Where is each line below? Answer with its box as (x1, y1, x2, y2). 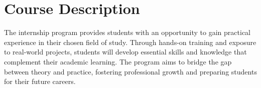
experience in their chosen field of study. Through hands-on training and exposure (4, 36, 256, 47)
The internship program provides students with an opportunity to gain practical (4, 27, 250, 37)
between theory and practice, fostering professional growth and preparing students (4, 66, 257, 76)
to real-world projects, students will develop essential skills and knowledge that (4, 46, 247, 57)
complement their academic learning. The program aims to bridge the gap (4, 56, 232, 66)
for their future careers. (4, 76, 76, 86)
